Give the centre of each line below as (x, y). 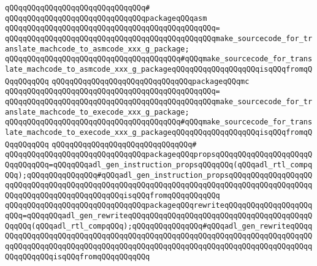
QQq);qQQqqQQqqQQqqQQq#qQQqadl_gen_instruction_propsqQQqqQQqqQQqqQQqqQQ (159, 175)
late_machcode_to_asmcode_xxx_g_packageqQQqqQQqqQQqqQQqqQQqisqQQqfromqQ (159, 69)
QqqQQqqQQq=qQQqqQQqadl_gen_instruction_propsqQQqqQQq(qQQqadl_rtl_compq (159, 165)
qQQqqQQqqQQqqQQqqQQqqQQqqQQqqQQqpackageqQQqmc (151, 81)
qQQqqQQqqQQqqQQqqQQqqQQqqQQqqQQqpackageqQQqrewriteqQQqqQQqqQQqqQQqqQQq (159, 206)
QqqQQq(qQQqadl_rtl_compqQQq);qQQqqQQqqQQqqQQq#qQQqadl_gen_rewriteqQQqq (159, 226)
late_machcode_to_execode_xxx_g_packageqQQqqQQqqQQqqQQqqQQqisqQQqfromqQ (159, 132)
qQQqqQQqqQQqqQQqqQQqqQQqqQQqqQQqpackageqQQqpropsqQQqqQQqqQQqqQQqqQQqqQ (159, 155)
